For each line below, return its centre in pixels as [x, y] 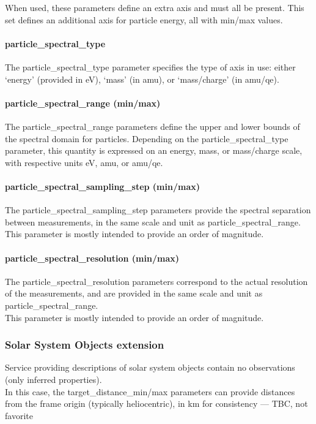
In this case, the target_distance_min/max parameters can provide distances [150, 391]
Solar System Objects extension [85, 345]
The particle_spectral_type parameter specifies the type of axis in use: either [150, 66]
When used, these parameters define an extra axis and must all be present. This [155, 7]
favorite [19, 415]
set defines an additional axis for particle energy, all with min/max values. [144, 19]
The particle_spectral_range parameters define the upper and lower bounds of [152, 126]
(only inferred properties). [53, 379]
